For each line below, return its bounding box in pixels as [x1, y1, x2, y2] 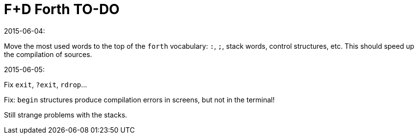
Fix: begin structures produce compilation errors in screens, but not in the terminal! [4, 95, 275, 104]
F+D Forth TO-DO [4, 1, 120, 18]
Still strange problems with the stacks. [4, 110, 128, 119]
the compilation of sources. [4, 50, 92, 59]
